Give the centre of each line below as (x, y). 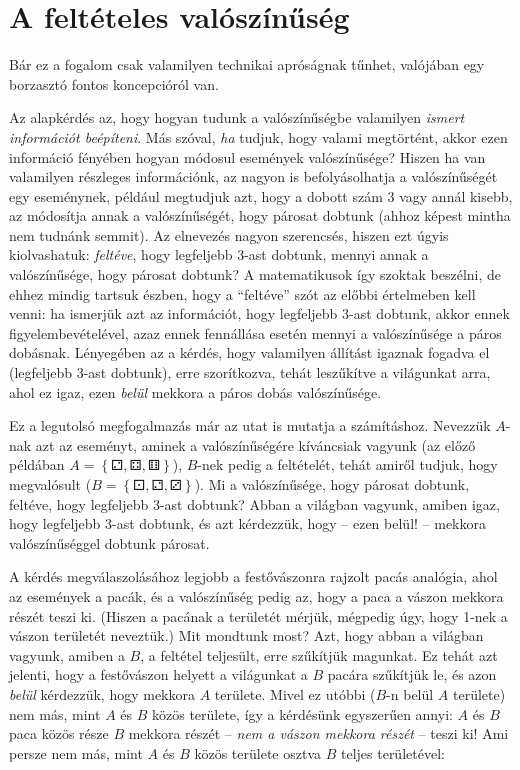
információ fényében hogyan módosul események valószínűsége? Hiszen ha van (247, 156)
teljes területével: (392, 752)
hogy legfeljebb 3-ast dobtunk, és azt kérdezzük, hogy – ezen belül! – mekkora (247, 523)
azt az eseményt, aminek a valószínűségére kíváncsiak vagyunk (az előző (255, 444)
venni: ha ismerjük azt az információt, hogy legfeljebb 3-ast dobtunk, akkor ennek (259, 313)
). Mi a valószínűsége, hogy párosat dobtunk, (332, 484)
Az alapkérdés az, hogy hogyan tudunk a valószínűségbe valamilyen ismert (237, 117)
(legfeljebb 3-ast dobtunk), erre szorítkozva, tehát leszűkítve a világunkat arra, (250, 372)
